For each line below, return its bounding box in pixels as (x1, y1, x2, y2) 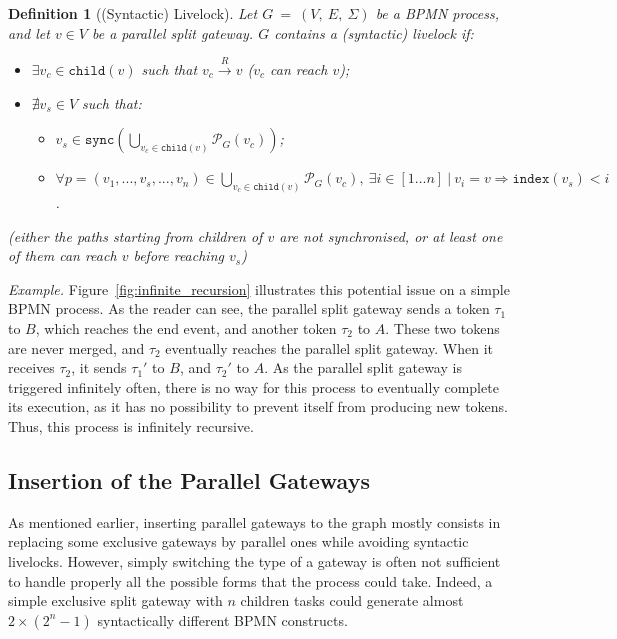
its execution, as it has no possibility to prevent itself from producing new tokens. (8, 396, 508, 417)
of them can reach (8, 245, 117, 266)
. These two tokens (385, 318, 500, 338)
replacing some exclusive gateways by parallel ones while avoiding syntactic (8, 531, 469, 552)
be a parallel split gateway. (91, 22, 254, 43)
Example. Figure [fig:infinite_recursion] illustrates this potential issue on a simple (8, 278, 510, 299)
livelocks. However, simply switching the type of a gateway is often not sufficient (8, 550, 501, 571)
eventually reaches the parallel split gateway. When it (165, 337, 494, 358)
